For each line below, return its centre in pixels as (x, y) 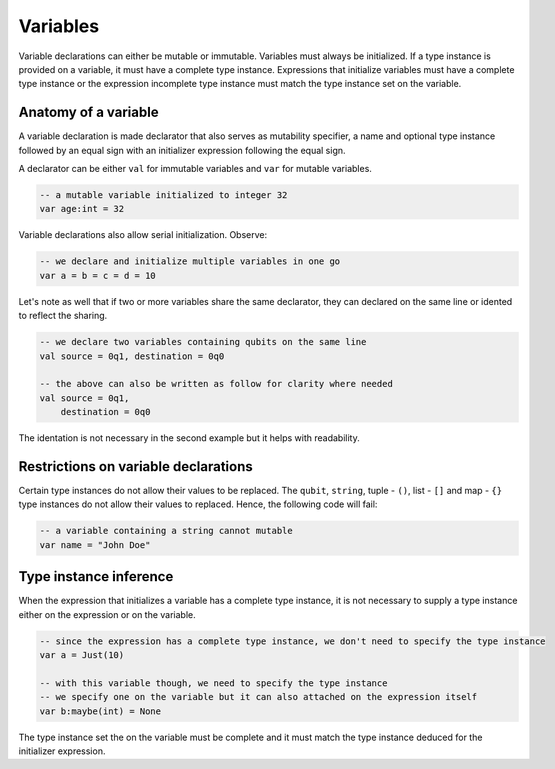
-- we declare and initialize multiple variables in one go (190, 261)
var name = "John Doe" (95, 544)
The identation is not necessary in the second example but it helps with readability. (189, 438)
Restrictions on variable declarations (136, 466)
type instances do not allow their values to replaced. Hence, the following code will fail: (198, 504)
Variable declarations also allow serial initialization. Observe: (143, 235)
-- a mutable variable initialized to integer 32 (163, 195)
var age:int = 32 (82, 209)
